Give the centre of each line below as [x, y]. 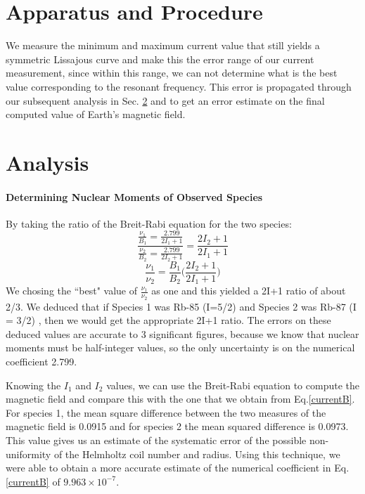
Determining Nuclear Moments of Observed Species [134, 196]
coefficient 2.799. [41, 361]
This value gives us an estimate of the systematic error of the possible [156, 440]
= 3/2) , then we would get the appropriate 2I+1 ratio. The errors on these [168, 320]
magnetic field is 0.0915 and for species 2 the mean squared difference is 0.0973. [177, 426]
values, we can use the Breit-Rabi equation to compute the [233, 385]
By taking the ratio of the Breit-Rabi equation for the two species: [149, 223]
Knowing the [33, 385]
